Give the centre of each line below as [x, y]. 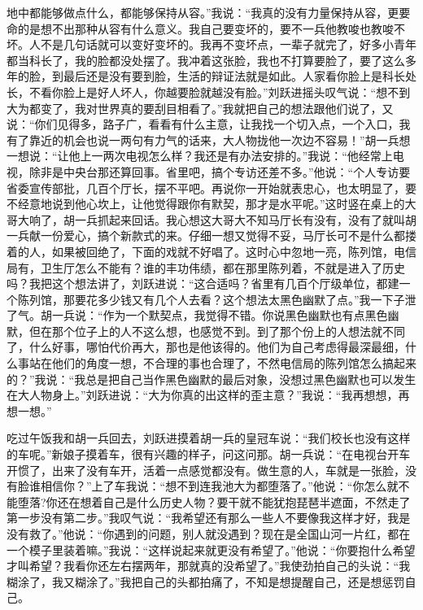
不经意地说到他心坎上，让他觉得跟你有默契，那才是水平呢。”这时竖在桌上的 [206, 204]
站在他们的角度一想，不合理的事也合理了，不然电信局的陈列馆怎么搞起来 [222, 363]
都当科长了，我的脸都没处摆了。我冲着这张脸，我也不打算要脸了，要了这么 [206, 60]
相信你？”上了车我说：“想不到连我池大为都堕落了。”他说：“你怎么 [214, 486]
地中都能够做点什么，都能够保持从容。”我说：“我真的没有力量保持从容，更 [203, 12]
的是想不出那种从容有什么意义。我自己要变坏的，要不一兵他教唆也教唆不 [211, 28]
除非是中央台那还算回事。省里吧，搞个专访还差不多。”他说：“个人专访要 [220, 171]
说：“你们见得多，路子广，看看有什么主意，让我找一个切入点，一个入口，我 [209, 124]
